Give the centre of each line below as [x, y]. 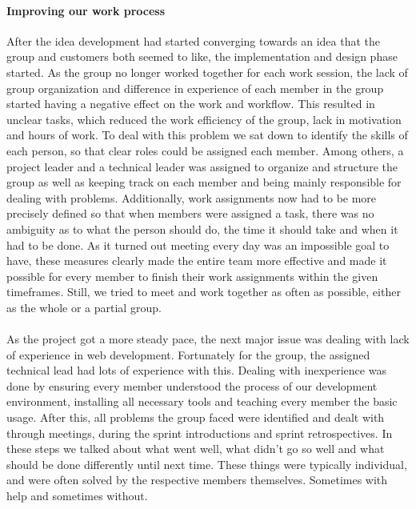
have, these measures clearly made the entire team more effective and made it [197, 261]
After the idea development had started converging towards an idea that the [193, 40]
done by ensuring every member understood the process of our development [192, 385]
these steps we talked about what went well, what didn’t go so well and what [196, 449]
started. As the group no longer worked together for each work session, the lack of [207, 72]
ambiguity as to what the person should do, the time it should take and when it [202, 228]
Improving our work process [86, 10]
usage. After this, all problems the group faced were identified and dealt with [196, 417]
